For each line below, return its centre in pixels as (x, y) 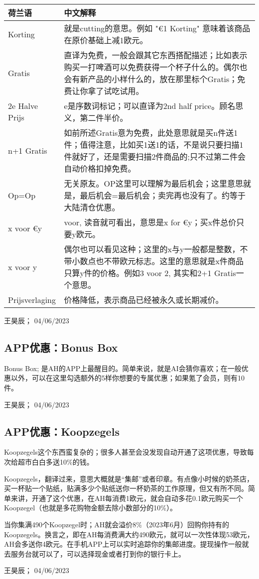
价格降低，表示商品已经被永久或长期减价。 (144, 300)
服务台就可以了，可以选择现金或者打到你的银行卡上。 (98, 553)
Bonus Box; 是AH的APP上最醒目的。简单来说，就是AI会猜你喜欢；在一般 (123, 368)
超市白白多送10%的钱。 (56, 461)
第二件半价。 (104, 118)
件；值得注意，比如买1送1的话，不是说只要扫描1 (154, 145)
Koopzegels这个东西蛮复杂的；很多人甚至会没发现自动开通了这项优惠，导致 (126, 452)
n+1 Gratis (28, 150)
